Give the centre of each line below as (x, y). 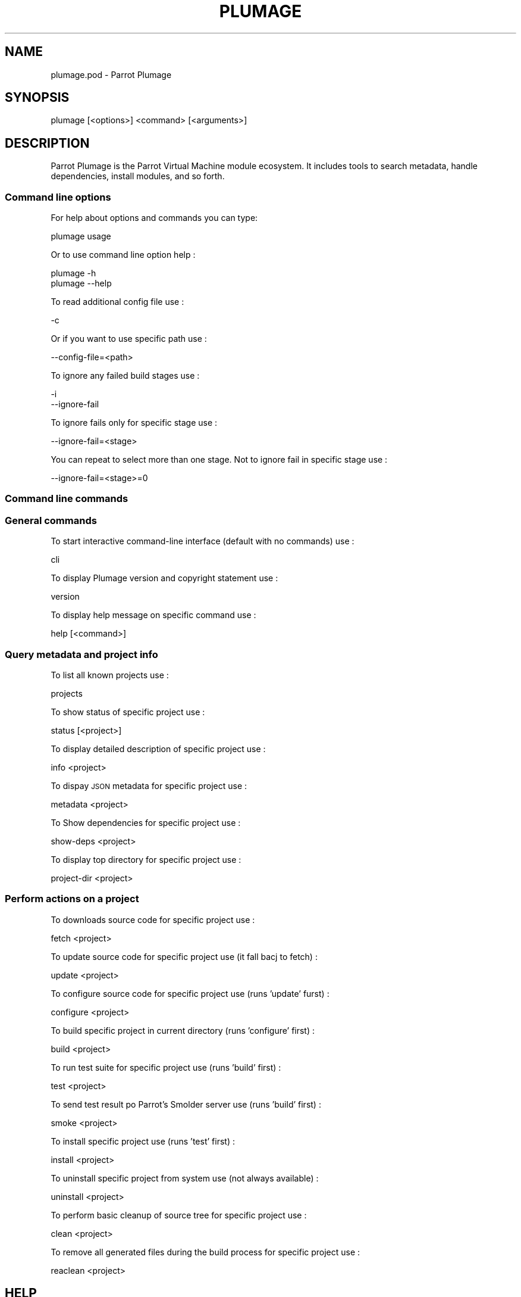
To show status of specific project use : (128, 712)
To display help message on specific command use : (153, 615)
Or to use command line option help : (123, 255)
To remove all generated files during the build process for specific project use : (205, 1252)
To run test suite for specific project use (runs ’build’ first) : (166, 1067)
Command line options (58, 197)
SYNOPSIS (37, 98)
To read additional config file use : (117, 302)
